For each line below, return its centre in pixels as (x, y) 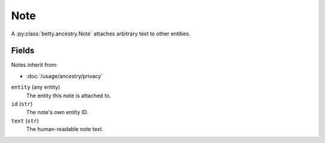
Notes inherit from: (35, 65)
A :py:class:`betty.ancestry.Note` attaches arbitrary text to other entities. (101, 34)
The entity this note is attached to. (69, 96)
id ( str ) (22, 104)
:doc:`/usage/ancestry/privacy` (64, 76)
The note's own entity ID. (57, 112)
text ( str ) (25, 121)
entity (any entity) (36, 87)
